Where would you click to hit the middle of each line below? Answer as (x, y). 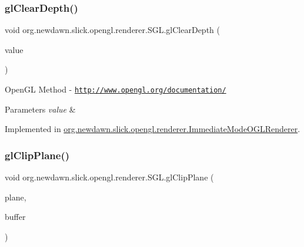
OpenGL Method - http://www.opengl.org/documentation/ (116, 89)
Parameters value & (40, 109)
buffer (15, 217)
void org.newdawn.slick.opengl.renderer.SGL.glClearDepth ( (112, 30)
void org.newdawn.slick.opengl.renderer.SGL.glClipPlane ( (109, 177)
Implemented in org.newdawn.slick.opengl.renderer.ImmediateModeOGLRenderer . (153, 129)
